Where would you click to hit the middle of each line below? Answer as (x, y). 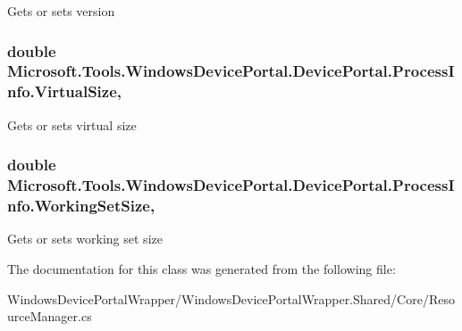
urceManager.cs (50, 316)
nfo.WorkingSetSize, (81, 206)
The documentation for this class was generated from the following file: (202, 268)
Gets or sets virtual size (72, 124)
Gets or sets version (61, 11)
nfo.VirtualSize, (65, 91)
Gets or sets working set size (85, 239)
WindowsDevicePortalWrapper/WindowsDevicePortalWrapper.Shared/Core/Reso (231, 298)
